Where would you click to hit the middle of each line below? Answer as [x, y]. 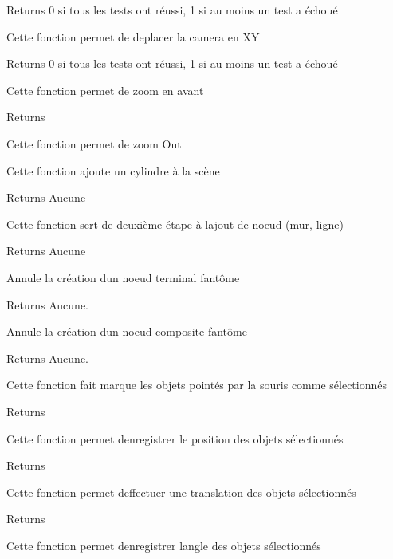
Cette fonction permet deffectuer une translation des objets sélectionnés [181, 492]
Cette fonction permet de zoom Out [94, 143]
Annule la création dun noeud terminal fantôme [123, 277]
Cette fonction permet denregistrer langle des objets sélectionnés [164, 545]
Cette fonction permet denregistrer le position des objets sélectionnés [175, 438]
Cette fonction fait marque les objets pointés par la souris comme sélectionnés [196, 385]
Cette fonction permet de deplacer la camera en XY [133, 36]
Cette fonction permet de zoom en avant [105, 90]
